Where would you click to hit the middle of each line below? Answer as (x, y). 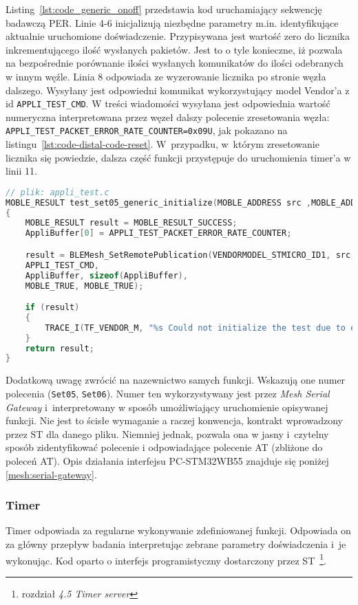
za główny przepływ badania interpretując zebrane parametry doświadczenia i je (176, 543)
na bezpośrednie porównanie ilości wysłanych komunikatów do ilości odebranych (175, 63)
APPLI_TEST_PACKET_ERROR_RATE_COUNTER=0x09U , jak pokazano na (147, 130)
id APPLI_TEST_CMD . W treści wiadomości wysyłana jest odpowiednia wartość (168, 103)
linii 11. (21, 171)
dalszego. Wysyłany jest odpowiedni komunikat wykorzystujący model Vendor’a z (178, 90)
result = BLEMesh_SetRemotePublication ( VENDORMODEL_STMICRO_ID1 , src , (190, 255)
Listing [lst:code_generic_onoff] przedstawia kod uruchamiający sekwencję (164, 9)
